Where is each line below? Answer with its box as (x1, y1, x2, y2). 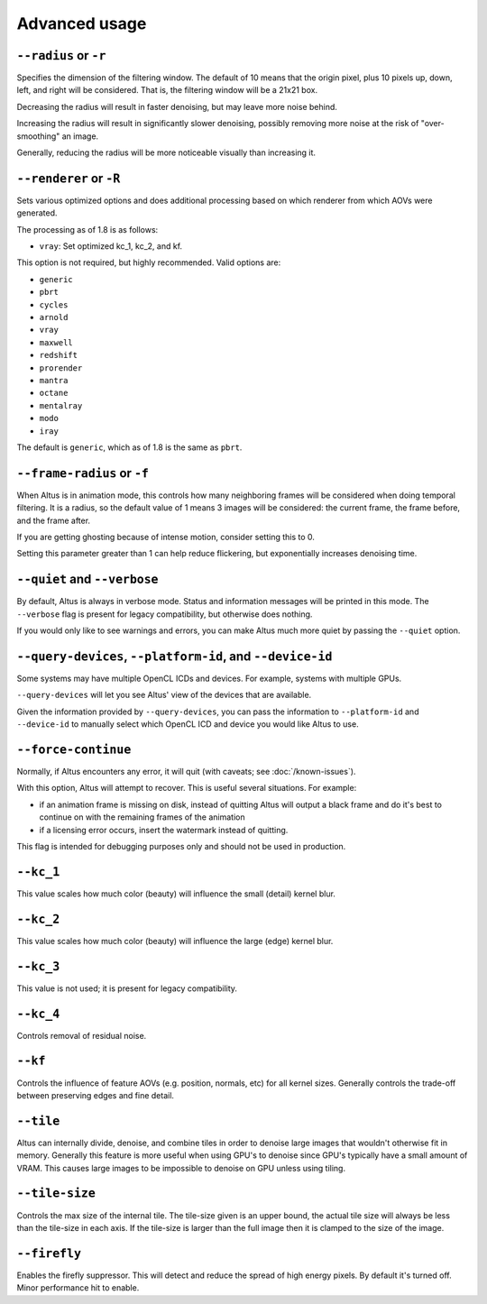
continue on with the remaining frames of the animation (39, 812, 245, 822)
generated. (16, 207, 58, 218)
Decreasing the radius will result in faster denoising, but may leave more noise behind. (16, 101, 338, 112)
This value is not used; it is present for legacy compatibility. (16, 983, 238, 994)
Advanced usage (16, 14, 147, 33)
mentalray (39, 400, 83, 410)
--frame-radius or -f (16, 465, 149, 481)
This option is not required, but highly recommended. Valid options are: (16, 257, 281, 268)
